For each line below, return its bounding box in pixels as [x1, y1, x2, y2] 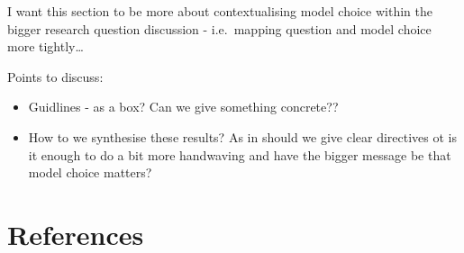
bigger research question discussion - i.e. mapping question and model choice [7, 19, 432, 38]
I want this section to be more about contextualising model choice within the [7, 2, 432, 20]
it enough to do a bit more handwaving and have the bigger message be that [28, 145, 451, 164]
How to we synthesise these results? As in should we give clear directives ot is [28, 127, 458, 146]
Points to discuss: [7, 67, 104, 86]
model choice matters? [28, 163, 152, 182]
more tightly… [7, 37, 84, 56]
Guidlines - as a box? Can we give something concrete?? [28, 97, 339, 116]
